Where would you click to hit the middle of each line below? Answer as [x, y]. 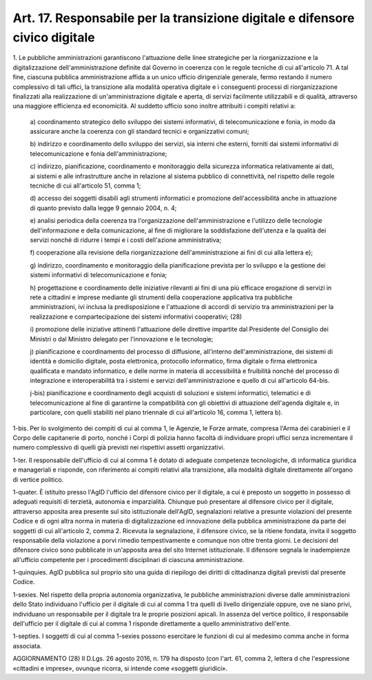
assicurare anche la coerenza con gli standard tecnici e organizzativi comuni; [139, 132]
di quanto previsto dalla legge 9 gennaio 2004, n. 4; [103, 208]
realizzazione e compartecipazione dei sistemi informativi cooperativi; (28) [136, 317]
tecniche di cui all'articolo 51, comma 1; [85, 186]
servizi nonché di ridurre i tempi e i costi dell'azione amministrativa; [126, 240]
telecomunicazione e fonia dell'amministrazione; [99, 153]
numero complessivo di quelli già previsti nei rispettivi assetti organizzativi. [119, 448]
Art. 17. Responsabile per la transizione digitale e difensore [184, 18]
